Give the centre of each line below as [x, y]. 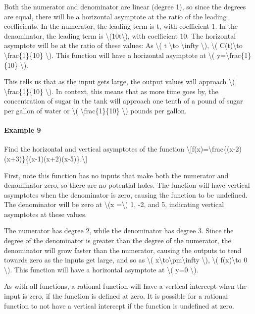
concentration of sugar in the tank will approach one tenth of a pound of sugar [124, 101]
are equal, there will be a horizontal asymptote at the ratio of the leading [115, 16]
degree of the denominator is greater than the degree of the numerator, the [118, 240]
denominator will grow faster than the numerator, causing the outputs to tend [123, 250]
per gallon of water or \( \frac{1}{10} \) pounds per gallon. [95, 110]
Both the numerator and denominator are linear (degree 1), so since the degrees [125, 6]
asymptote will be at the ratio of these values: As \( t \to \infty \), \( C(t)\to [123, 45]
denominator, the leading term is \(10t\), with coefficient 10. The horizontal [120, 35]
